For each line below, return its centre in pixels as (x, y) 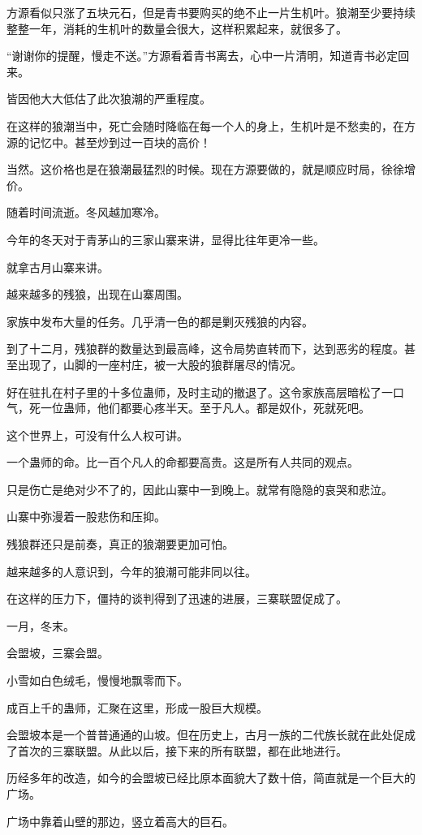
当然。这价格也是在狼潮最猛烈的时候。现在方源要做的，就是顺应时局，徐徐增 (211, 169)
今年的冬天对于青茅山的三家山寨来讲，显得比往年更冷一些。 (166, 239)
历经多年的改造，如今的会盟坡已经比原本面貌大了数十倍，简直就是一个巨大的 (211, 778)
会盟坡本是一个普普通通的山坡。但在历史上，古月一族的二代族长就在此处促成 (211, 735)
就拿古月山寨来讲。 (58, 267)
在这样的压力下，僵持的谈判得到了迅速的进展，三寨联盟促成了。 (177, 598)
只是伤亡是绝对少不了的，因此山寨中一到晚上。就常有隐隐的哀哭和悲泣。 (200, 489)
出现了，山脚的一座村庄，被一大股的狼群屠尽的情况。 (159, 364)
